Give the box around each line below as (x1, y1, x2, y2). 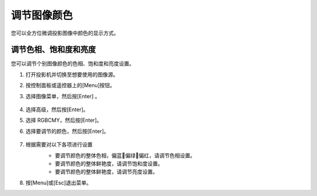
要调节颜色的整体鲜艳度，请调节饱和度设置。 (55, 160, 163, 167)
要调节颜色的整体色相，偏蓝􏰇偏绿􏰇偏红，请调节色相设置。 (55, 152, 196, 159)
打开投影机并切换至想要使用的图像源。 (25, 71, 119, 78)
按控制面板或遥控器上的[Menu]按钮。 (25, 82, 116, 89)
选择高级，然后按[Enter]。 (25, 106, 89, 113)
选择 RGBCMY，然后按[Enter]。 (25, 117, 102, 124)
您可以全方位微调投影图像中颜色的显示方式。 (11, 29, 119, 36)
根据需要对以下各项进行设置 (25, 141, 93, 148)
